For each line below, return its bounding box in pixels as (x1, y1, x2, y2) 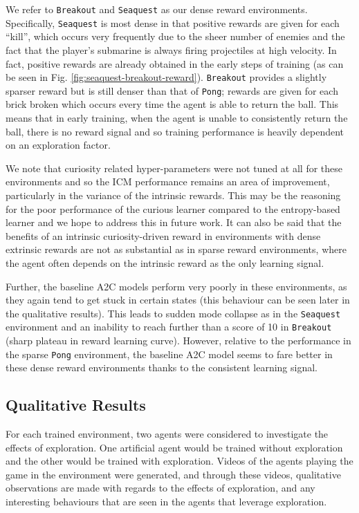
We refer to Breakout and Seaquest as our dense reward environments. (6, 2, 308, 16)
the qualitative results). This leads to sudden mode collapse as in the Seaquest (6, 306, 341, 320)
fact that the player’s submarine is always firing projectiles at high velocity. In (6, 42, 337, 57)
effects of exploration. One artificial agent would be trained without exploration (6, 440, 343, 454)
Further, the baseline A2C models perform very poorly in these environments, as (6, 279, 347, 293)
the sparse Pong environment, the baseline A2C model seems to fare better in (6, 346, 333, 361)
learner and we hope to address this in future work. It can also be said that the (6, 215, 342, 230)
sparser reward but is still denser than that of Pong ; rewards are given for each (6, 83, 338, 97)
